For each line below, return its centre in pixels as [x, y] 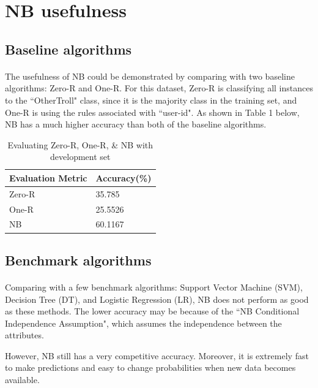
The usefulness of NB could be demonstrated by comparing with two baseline [150, 76]
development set [80, 157]
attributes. [24, 335]
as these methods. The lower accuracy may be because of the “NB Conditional [152, 311]
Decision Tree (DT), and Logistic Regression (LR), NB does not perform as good [157, 299]
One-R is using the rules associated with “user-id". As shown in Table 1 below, [152, 112]
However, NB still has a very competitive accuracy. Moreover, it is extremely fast [157, 355]
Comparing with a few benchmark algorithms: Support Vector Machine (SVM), [154, 287]
